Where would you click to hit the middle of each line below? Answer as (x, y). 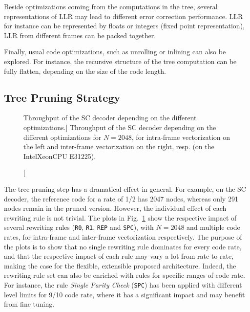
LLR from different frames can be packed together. (80, 35)
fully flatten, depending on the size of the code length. (85, 71)
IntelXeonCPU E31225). (60, 156)
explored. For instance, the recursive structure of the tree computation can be (120, 61)
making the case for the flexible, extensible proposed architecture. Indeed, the (120, 265)
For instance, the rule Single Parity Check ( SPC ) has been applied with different (123, 284)
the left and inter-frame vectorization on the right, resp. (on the (119, 146)
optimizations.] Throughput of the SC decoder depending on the (120, 127)
